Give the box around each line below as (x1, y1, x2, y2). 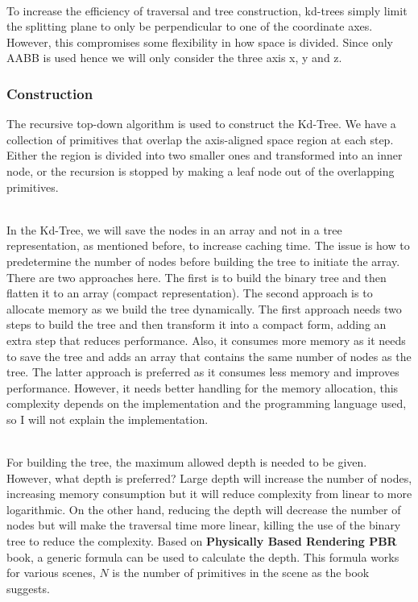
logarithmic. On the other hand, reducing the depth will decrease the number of (6, 500, 401, 517)
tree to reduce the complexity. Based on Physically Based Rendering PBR (6, 533, 397, 550)
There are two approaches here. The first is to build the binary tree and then (6, 268, 387, 285)
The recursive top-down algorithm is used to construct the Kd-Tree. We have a (6, 115, 396, 132)
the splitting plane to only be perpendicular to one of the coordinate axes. (6, 18, 373, 35)
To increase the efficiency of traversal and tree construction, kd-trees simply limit (6, 2, 408, 19)
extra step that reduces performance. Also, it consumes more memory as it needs (6, 331, 406, 348)
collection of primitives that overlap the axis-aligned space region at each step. (6, 131, 394, 147)
